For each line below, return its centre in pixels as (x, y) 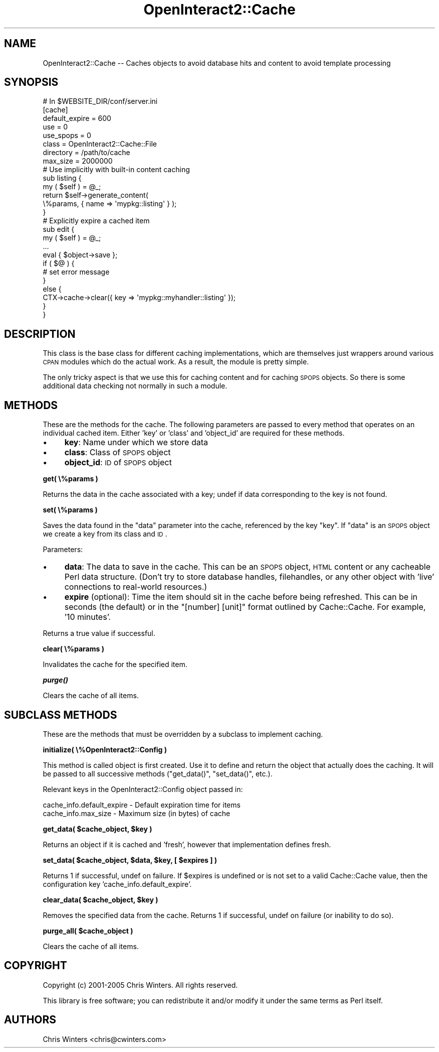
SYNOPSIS (31, 82)
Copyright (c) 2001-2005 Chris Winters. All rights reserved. (140, 985)
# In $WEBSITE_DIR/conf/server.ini (100, 101)
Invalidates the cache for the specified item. (115, 665)
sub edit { (59, 229)
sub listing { (62, 178)
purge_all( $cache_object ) (88, 931)
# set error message (76, 272)
